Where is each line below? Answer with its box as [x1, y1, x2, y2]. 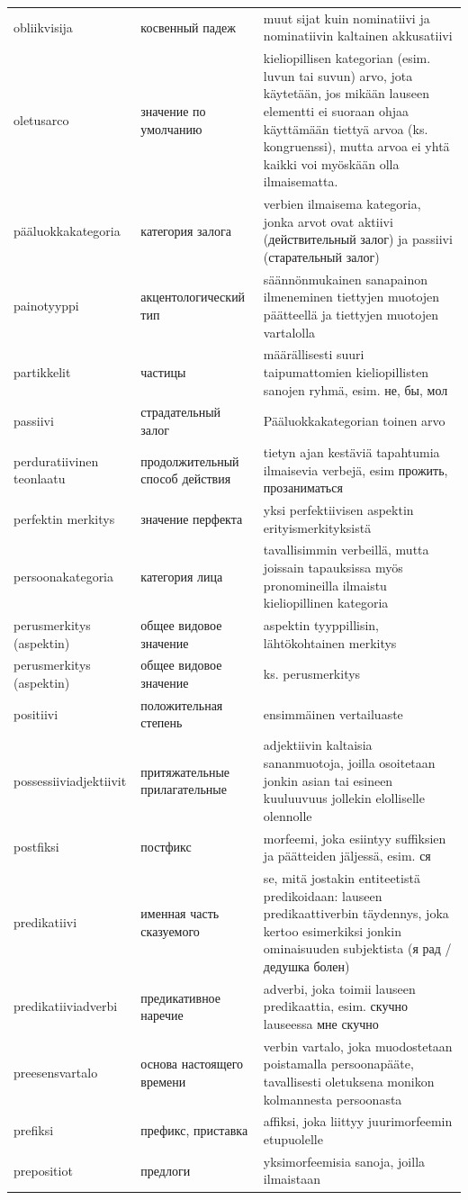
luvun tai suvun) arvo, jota [263, 66, 413, 85]
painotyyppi [13, 296, 79, 315]
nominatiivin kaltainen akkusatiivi [263, 26, 453, 45]
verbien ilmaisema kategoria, [263, 194, 421, 213]
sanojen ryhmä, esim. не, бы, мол [263, 380, 448, 399]
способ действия [140, 469, 231, 488]
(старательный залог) [263, 247, 380, 266]
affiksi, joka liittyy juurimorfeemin [263, 1112, 453, 1131]
